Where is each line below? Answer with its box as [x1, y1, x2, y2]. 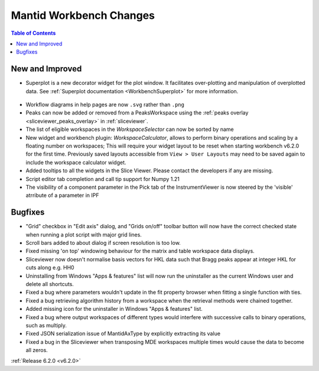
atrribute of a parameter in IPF [25, 192, 99, 199]
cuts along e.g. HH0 [25, 264, 74, 271]
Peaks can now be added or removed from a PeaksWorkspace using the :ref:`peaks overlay [25, 109, 249, 116]
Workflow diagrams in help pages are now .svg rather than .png [25, 101, 184, 109]
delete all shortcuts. [25, 280, 74, 287]
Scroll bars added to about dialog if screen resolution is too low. [25, 239, 181, 246]
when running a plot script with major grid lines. [25, 231, 142, 238]
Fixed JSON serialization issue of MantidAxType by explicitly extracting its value [25, 330, 221, 337]
